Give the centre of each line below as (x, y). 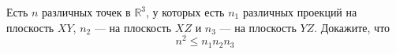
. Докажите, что (352, 27)
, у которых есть (185, 12)
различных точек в (86, 12)
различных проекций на (300, 12)
